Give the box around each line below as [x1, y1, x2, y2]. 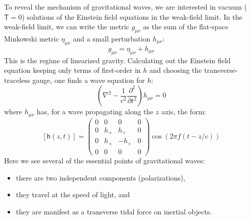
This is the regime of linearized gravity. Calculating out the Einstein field [4, 55, 231, 65]
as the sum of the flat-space [143, 21, 228, 32]
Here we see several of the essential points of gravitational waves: [4, 155, 205, 165]
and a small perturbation [73, 33, 150, 43]
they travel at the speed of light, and [16, 189, 130, 200]
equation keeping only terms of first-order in [4, 65, 141, 75]
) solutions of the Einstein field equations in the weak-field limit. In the [22, 11, 242, 22]
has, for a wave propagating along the [36, 106, 154, 117]
